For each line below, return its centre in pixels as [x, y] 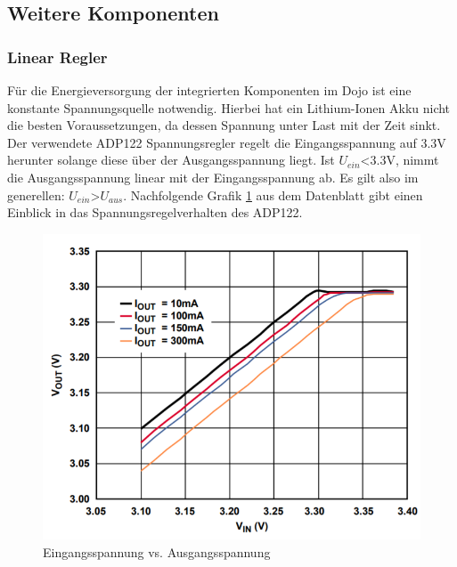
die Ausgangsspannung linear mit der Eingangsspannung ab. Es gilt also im [213, 177]
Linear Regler [57, 57]
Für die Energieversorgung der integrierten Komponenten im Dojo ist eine [209, 90]
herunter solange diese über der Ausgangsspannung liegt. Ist [171, 160]
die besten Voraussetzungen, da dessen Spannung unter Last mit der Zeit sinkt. [224, 125]
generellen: [36, 194]
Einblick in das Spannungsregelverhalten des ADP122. [155, 212]
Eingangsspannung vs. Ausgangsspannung [157, 551]
